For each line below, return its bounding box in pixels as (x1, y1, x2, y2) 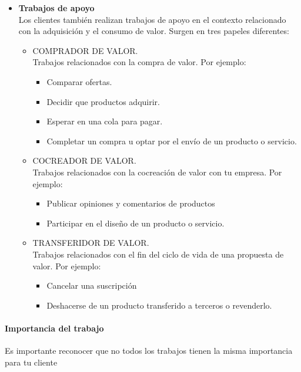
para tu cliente (5, 356, 58, 368)
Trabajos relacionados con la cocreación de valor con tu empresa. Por (32, 165, 282, 178)
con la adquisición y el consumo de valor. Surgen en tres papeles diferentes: (18, 25, 289, 37)
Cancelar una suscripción (46, 279, 137, 292)
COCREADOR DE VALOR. (32, 154, 136, 167)
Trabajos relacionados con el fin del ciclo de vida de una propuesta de (32, 248, 284, 260)
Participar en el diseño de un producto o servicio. (46, 217, 225, 229)
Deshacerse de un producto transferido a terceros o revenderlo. (46, 299, 272, 311)
